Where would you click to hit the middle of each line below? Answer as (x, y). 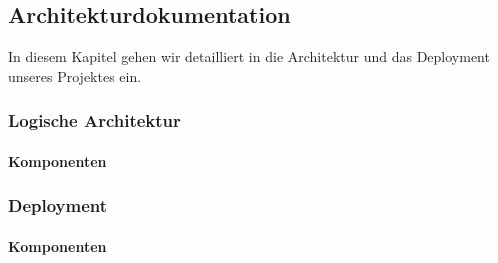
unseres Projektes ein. (75, 75)
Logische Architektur (94, 120)
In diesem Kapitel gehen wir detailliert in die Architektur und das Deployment (249, 56)
